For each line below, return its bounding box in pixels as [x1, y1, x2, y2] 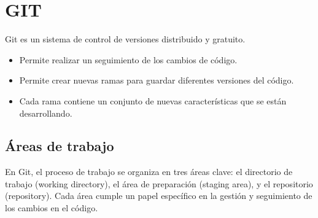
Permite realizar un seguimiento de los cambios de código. [19, 53, 238, 66]
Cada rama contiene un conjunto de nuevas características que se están [19, 94, 287, 107]
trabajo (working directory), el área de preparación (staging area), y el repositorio [5, 177, 313, 190]
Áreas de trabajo [5, 136, 114, 155]
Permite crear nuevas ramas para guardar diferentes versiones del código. [19, 74, 294, 87]
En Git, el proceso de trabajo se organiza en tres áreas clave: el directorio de [5, 165, 293, 178]
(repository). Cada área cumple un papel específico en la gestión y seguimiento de [5, 189, 312, 202]
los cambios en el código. [5, 201, 98, 214]
